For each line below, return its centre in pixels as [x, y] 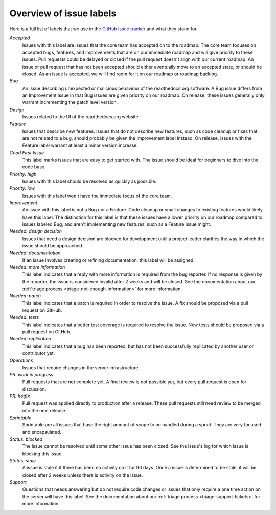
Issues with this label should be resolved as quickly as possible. [89, 181]
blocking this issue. [43, 454]
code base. [34, 167]
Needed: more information [37, 267]
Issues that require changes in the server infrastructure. [81, 367]
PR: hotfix [20, 396]
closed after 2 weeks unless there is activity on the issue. [83, 475]
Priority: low [22, 188]
